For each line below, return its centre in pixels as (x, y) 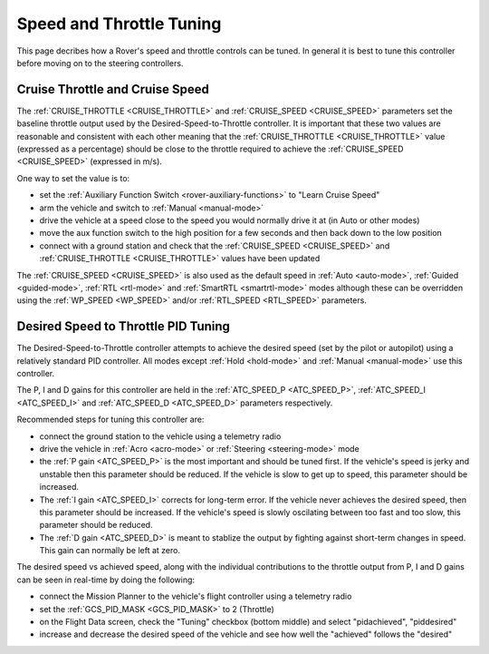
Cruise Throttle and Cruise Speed (113, 89)
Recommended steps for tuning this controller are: (110, 420)
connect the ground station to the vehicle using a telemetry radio (160, 436)
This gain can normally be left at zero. (110, 551)
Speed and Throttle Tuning (119, 24)
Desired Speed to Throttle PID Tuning (124, 327)
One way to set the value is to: (73, 178)
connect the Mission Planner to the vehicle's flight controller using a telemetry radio (196, 596)
